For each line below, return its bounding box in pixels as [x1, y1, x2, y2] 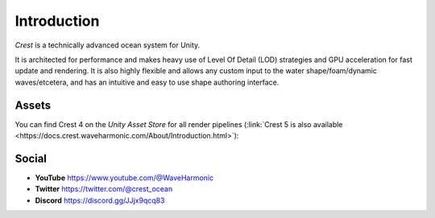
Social [14, 151, 48, 165]
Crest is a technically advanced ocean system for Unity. [14, 40, 201, 50]
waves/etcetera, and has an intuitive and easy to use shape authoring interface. [14, 77, 280, 87]
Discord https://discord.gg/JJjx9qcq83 [35, 195, 165, 205]
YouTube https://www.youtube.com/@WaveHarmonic [35, 173, 214, 183]
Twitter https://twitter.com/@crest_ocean [35, 184, 173, 194]
